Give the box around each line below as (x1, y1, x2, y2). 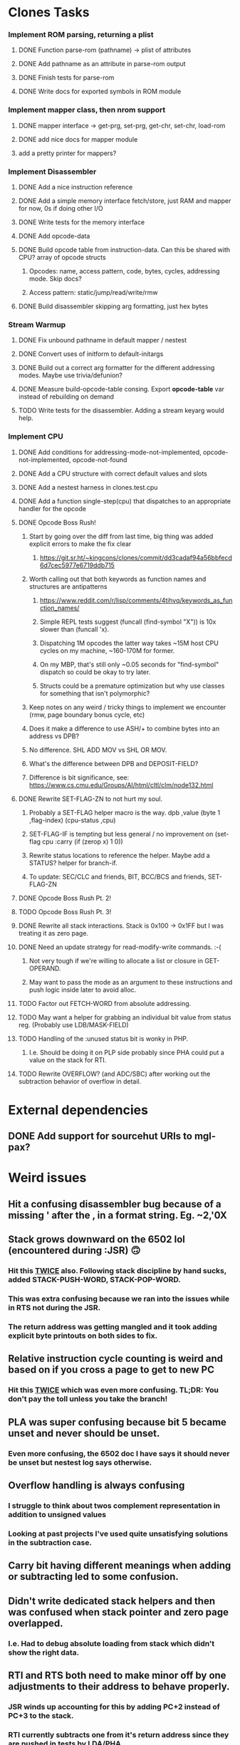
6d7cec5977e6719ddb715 (39, 560, 115, 570)
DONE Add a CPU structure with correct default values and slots (18, 469, 207, 478)
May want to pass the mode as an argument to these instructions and (28, 978, 233, 986)
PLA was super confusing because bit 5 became (8, 1416, 227, 1428)
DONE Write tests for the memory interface (18, 218, 145, 226)
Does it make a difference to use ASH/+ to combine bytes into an (28, 724, 220, 733)
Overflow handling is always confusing (8, 1479, 185, 1492)
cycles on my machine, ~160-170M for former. (39, 646, 175, 655)
